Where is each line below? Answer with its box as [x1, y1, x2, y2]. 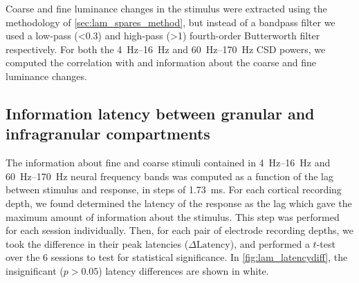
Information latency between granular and [6, 102, 315, 124]
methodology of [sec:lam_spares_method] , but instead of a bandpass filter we [6, 14, 335, 29]
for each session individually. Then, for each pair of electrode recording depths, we [6, 223, 354, 237]
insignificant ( [6, 263, 64, 277]
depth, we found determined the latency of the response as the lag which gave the [6, 195, 352, 210]
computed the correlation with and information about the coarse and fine [6, 55, 317, 70]
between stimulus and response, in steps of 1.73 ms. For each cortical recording [6, 182, 342, 197]
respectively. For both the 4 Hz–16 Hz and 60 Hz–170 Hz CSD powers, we [6, 41, 326, 56]
